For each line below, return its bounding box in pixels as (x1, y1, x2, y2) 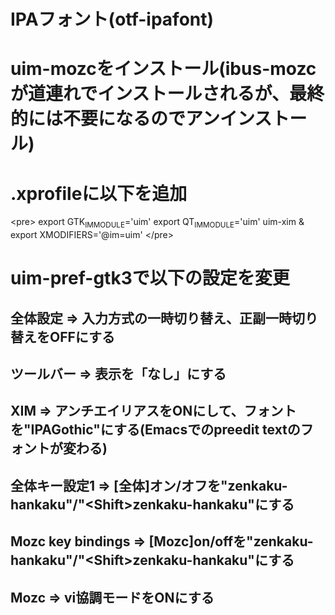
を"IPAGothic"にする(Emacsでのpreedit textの (10, 421, 301, 439)
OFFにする (49, 328, 116, 345)
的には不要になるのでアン (10, 108, 220, 130)
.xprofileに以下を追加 (10, 182, 188, 205)
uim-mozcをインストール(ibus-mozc (10, 58, 317, 80)
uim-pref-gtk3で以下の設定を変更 (10, 267, 290, 290)
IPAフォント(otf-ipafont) (10, 8, 215, 31)
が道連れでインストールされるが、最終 (10, 83, 325, 105)
